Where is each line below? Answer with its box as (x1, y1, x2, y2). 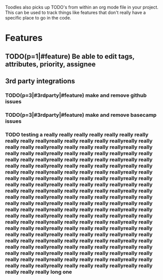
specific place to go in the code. (5, 15, 71, 20)
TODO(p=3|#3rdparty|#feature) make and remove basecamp (5, 111, 157, 118)
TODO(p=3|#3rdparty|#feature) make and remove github (5, 92, 147, 99)
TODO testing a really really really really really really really (5, 131, 149, 138)
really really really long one (5, 268, 72, 275)
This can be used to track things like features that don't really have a (5, 9, 146, 15)
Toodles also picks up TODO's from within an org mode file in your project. (5, 4, 159, 10)
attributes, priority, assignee (5, 60, 96, 68)
